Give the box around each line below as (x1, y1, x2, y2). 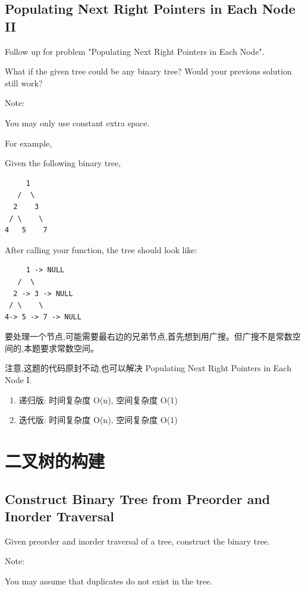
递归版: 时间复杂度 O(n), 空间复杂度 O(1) (18, 393, 178, 406)
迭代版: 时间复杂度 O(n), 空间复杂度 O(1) (18, 413, 178, 426)
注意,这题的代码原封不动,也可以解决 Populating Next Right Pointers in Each (5, 362, 291, 374)
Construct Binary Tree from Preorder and (5, 489, 271, 508)
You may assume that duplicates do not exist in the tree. (5, 575, 213, 587)
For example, (5, 136, 52, 149)
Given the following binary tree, (5, 157, 121, 169)
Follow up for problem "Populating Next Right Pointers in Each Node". (5, 45, 265, 57)
